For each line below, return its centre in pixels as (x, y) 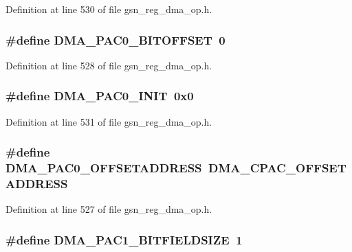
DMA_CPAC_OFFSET (277, 168)
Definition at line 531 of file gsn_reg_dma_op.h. (109, 121)
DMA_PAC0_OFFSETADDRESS (104, 168)
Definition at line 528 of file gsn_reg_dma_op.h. (109, 65)
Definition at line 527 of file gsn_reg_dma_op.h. (109, 209)
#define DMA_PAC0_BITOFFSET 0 (115, 39)
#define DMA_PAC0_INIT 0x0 (100, 96)
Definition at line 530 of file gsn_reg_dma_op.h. (109, 9)
